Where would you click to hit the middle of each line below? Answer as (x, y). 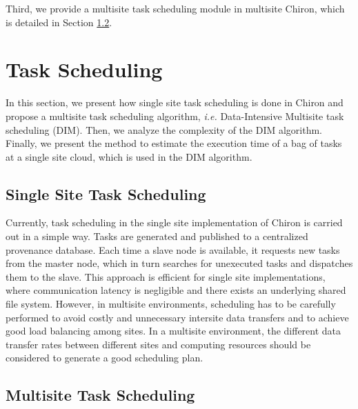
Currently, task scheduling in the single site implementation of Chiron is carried (174, 222)
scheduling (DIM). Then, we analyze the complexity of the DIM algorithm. (164, 129)
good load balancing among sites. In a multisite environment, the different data (173, 331)
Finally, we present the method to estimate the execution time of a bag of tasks (174, 143)
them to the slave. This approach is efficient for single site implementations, (166, 276)
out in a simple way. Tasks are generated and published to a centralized (157, 236)
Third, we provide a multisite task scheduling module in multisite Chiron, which (175, 8)
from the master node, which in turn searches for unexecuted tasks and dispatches (179, 263)
